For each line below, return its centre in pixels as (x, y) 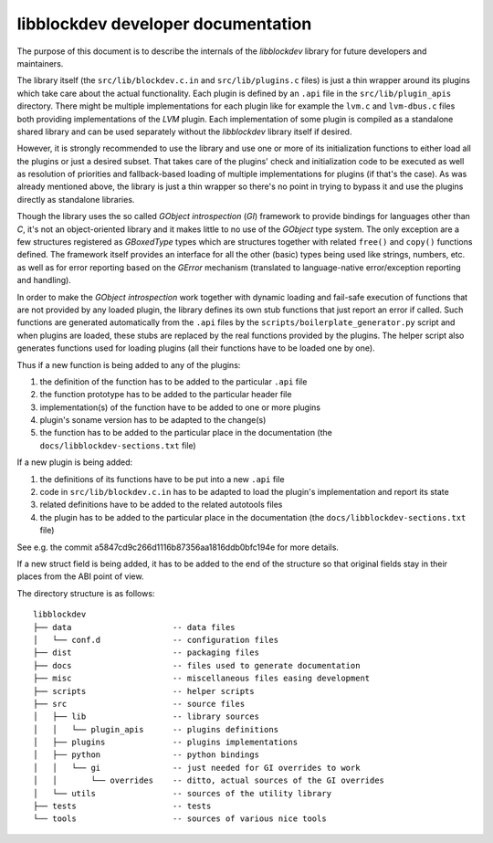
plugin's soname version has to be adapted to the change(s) (153, 420)
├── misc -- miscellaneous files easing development (202, 679)
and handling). (44, 280)
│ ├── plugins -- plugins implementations (166, 743)
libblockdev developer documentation (164, 24)
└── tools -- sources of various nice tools (180, 819)
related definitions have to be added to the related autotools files (161, 505)
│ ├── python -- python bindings (147, 755)
